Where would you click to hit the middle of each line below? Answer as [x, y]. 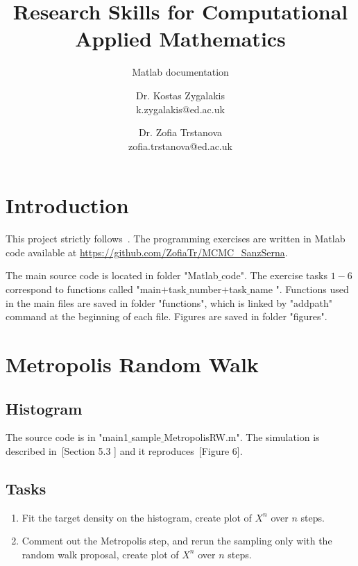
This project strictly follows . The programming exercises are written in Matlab [176, 239]
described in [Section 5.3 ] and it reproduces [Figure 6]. [124, 450]
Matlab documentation [180, 72]
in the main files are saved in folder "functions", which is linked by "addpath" [169, 302]
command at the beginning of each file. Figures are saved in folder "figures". [167, 316]
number [205, 289]
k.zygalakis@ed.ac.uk [180, 109]
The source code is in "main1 [67, 437]
